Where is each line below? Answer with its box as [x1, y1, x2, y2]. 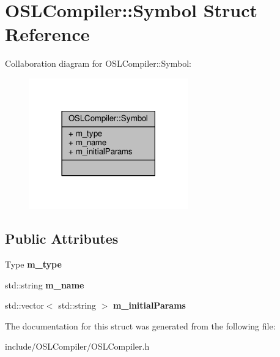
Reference [5, 21, 90, 47]
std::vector [5, 299, 44, 312]
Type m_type [5, 258, 62, 270]
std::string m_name [5, 278, 84, 291]
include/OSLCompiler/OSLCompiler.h [5, 340, 150, 353]
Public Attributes [5, 229, 119, 248]
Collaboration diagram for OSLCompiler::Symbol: [5, 57, 191, 70]
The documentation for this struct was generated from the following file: [5, 319, 276, 332]
